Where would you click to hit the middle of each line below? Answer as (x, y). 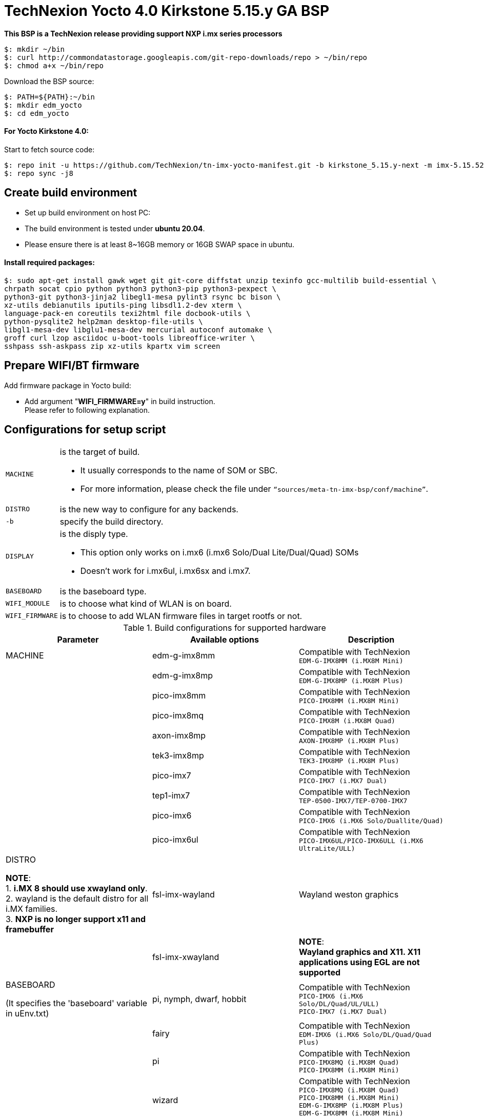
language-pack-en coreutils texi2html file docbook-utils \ (127, 314)
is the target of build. (100, 452)
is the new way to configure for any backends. (149, 509)
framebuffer (30, 929)
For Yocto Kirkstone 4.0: (47, 131)
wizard (165, 1100)
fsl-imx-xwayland (186, 957)
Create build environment (71, 193)
